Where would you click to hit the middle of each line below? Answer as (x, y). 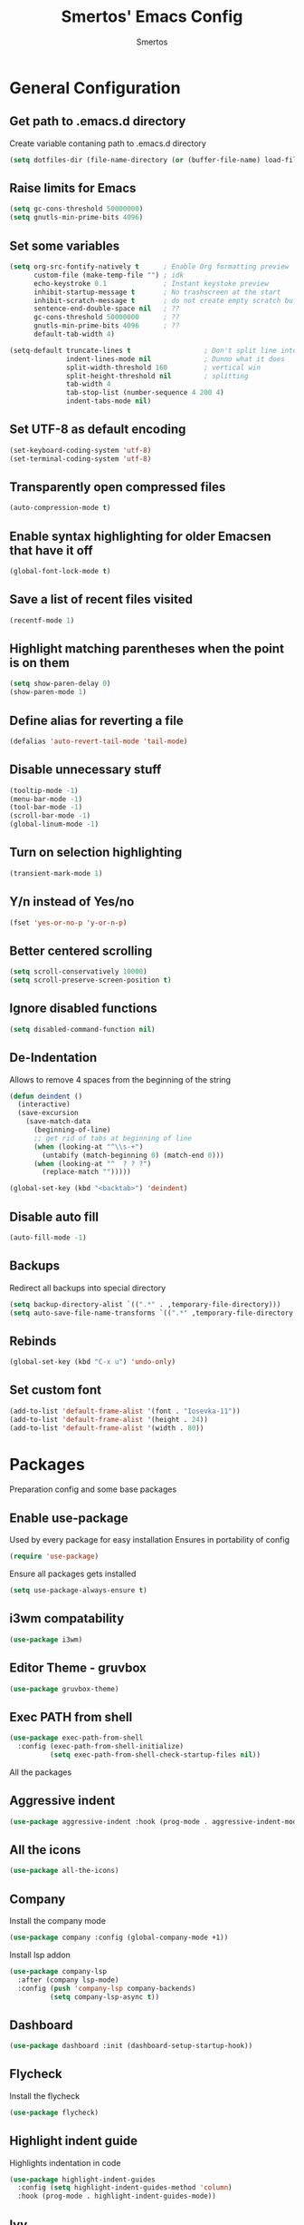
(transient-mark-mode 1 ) (56, 873)
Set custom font (56, 1390)
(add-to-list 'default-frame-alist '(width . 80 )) (107, 1428)
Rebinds (33, 1341)
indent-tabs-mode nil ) (109, 401)
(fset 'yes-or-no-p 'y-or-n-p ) (68, 923)
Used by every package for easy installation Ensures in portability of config (150, 1540)
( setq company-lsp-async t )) (104, 1997)
